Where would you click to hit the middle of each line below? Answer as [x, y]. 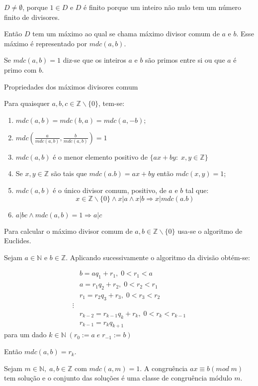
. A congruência [164, 368]
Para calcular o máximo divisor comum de [68, 231]
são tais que [69, 173]
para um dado [25, 335]
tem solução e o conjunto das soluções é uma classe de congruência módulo [118, 378]
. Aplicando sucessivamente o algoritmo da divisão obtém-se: [158, 257]
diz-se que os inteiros [94, 60]
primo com [20, 69]
